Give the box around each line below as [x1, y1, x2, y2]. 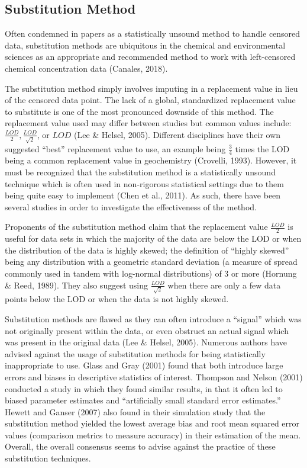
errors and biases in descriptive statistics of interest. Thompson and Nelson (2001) [5, 370, 303, 383]
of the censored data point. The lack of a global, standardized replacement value [5, 94, 296, 106]
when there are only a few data [167, 278, 281, 291]
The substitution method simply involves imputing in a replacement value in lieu [5, 82, 298, 94]
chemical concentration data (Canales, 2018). [5, 62, 168, 74]
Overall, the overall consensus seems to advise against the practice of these [5, 440, 276, 453]
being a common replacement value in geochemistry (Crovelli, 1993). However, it [5, 154, 297, 166]
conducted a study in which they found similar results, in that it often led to [5, 382, 283, 395]
